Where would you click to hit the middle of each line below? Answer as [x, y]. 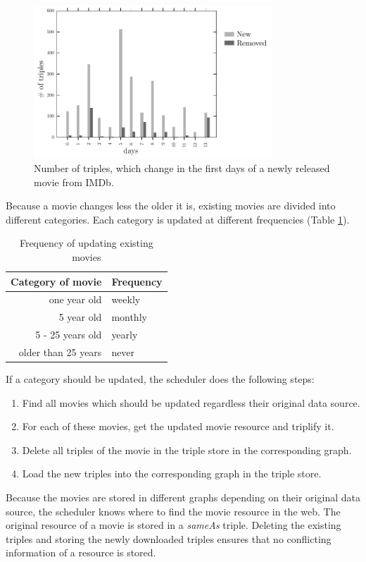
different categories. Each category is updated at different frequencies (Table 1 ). [178, 219]
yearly [125, 335]
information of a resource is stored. [81, 552]
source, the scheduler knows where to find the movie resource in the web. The [173, 511]
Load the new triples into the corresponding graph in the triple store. [172, 474]
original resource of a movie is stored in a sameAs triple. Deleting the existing [173, 525]
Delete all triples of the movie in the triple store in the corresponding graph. [187, 450]
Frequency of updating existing [86, 243]
